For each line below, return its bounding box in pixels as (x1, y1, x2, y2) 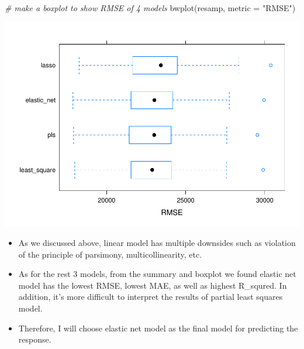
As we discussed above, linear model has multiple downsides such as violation (18, 237, 296, 249)
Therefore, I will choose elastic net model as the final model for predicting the (18, 321, 298, 334)
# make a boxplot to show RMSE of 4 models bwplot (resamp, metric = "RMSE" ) (5, 2, 296, 13)
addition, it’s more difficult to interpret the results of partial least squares (18, 290, 283, 303)
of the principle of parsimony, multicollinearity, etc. (18, 248, 202, 260)
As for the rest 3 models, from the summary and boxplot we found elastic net (18, 268, 296, 280)
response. (18, 333, 51, 345)
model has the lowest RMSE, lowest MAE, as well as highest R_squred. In (18, 279, 287, 291)
